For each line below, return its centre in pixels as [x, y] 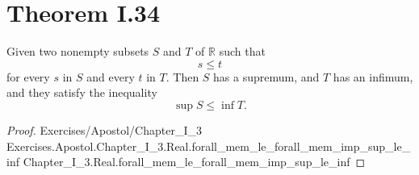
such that [242, 51]
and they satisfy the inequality [82, 92]
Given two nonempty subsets [78, 51]
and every [111, 76]
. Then [182, 76]
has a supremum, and [266, 76]
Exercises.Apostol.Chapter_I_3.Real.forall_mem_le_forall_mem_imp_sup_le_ [209, 146]
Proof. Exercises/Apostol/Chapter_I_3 [104, 129]
